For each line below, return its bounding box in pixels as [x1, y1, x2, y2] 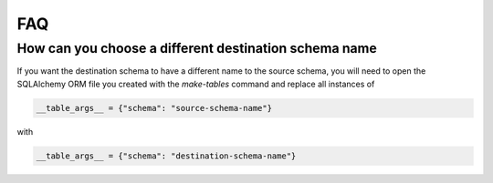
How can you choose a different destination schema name [16, 40, 378, 56]
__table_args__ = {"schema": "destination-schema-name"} [36, 150, 297, 161]
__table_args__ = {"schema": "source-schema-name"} [36, 103, 273, 113]
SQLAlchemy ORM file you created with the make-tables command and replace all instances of [16, 78, 375, 89]
